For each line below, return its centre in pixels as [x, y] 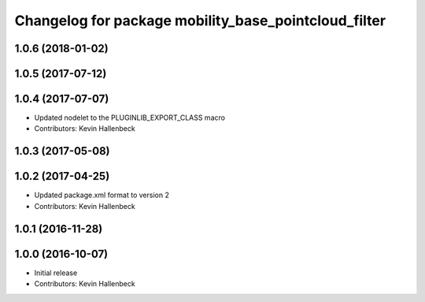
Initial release [56, 273]
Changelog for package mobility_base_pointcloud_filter [200, 21]
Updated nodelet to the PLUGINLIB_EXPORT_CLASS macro [130, 117]
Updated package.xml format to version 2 [102, 195]
